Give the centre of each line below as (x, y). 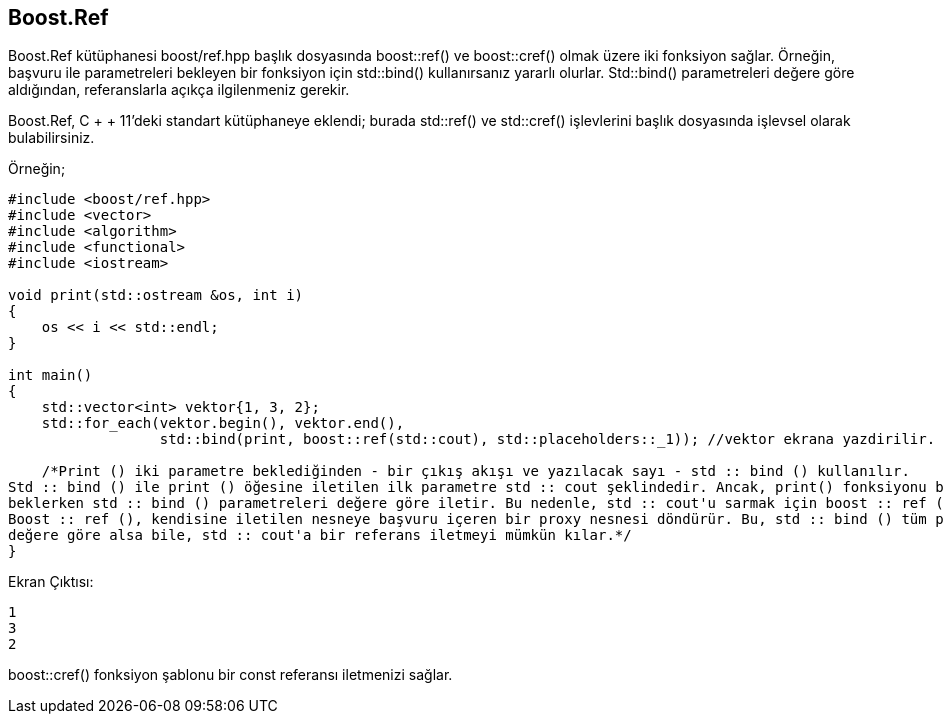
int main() (50, 375)
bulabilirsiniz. (51, 138)
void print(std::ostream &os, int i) (156, 295)
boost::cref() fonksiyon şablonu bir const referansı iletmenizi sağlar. (230, 675)
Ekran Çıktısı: (51, 582)
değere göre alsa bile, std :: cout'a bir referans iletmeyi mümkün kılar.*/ (320, 535)
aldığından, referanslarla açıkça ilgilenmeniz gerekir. (179, 90)
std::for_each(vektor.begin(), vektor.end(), (223, 423)
